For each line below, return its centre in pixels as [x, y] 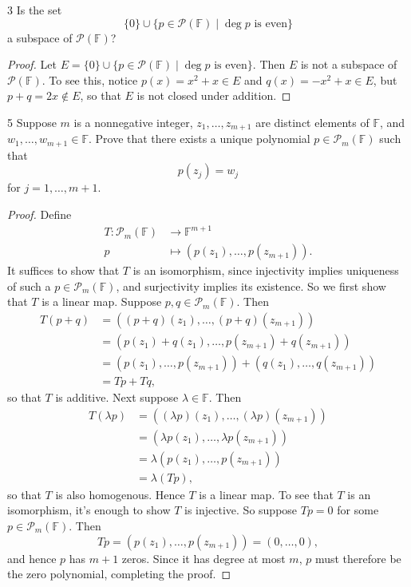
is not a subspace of [349, 64]
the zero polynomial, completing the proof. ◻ [119, 574]
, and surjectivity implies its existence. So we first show [251, 286]
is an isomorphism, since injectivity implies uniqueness [266, 270]
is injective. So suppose [241, 510]
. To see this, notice [90, 79]
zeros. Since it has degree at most [204, 558]
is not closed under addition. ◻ [214, 95]
